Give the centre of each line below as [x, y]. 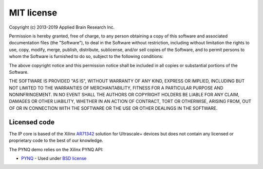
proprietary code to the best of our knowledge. [56, 140]
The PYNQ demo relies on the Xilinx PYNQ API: [56, 149]
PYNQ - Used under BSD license [54, 158]
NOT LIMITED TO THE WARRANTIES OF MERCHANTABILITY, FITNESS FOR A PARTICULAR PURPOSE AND [116, 88]
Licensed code [32, 122]
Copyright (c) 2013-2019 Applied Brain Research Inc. [62, 27]
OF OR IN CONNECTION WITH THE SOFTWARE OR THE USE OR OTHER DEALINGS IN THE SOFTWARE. [113, 108]
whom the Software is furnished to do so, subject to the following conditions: [86, 56]
